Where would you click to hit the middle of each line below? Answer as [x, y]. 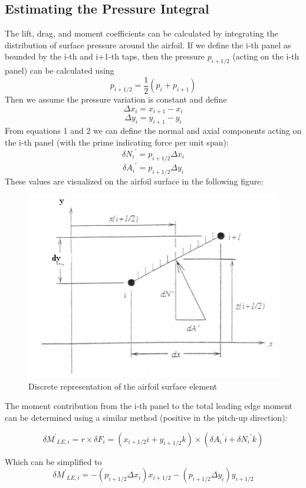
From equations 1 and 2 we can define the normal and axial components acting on [153, 131]
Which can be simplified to [53, 461]
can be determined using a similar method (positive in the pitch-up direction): [146, 417]
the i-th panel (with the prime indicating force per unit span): [117, 142]
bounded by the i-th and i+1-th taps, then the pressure [105, 56]
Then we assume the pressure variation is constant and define [116, 99]
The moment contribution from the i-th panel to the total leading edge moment [149, 406]
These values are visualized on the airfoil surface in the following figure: [134, 181]
